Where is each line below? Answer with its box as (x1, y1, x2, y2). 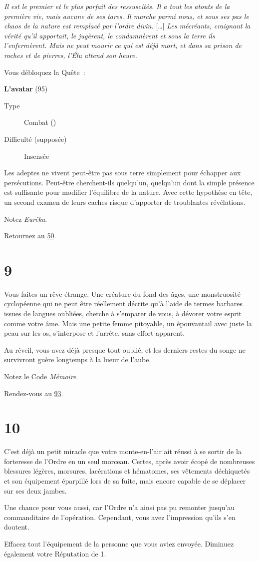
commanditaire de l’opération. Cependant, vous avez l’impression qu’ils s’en (4, 512, 236, 522)
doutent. (4, 522, 29, 532)
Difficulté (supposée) (4, 133, 67, 144)
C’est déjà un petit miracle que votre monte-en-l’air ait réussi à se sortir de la (4, 446, 242, 457)
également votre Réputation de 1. (4, 548, 106, 559)
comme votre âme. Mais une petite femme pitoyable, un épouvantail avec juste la (4, 318, 252, 328)
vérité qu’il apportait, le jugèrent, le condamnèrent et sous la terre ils (4, 30, 215, 40)
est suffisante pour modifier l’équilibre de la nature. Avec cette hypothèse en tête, (4, 187, 253, 197)
